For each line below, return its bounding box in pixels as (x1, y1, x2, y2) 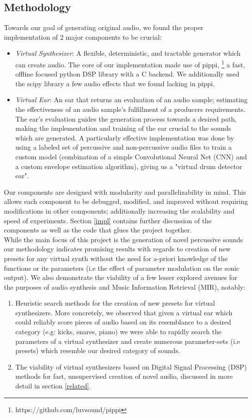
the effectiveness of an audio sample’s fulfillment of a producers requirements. (15, 104, 246, 114)
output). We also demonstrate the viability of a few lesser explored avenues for (4, 272, 237, 282)
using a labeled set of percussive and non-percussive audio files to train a (15, 142, 232, 152)
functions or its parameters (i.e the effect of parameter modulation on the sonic (4, 263, 239, 273)
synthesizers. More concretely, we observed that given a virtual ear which (15, 307, 233, 317)
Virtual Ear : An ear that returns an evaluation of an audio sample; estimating (15, 94, 248, 105)
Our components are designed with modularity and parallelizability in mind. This (4, 186, 246, 197)
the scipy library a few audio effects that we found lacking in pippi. (15, 78, 215, 88)
